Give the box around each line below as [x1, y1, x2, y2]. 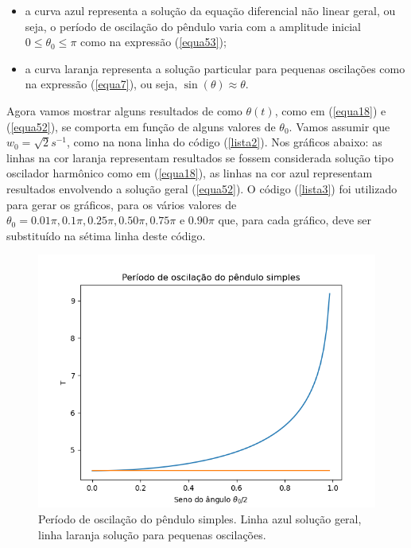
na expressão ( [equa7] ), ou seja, [25, 76, 178, 92]
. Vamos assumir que [289, 118, 390, 134]
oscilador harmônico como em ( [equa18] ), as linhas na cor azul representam [6, 165, 373, 181]
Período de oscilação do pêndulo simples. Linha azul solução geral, [38, 510, 362, 527]
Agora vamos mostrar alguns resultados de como [6, 102, 242, 119]
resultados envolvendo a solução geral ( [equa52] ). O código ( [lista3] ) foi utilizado [6, 180, 397, 196]
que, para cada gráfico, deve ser [218, 212, 372, 228]
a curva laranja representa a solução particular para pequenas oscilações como [25, 60, 405, 76]
